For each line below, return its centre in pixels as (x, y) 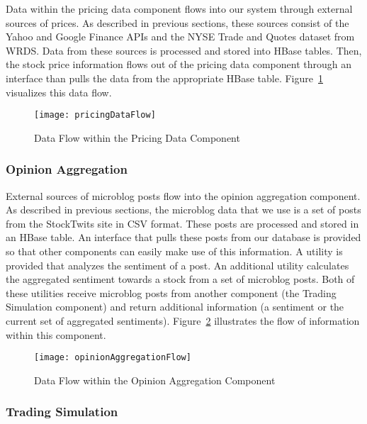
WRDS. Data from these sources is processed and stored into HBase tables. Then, (184, 50)
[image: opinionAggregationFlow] (113, 358)
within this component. (56, 334)
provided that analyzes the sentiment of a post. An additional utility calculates (177, 265)
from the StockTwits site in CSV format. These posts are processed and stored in (182, 223)
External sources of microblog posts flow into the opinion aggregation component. (183, 195)
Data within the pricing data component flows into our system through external (179, 9)
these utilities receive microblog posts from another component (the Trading (171, 292)
